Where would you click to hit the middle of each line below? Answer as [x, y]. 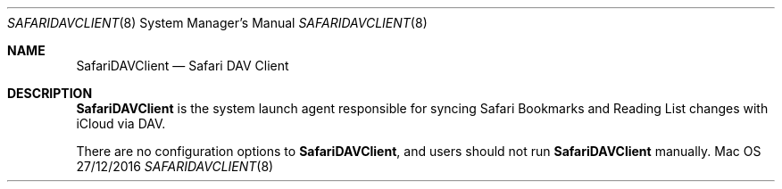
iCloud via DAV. [121, 123]
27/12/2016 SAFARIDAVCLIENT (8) [175, 166]
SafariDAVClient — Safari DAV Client [183, 66]
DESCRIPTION [50, 93]
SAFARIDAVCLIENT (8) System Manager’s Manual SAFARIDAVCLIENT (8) [217, 23]
